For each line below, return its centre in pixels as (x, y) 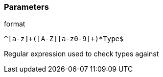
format (15, 24)
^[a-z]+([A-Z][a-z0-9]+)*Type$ (64, 39)
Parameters (26, 7)
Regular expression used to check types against (81, 54)
